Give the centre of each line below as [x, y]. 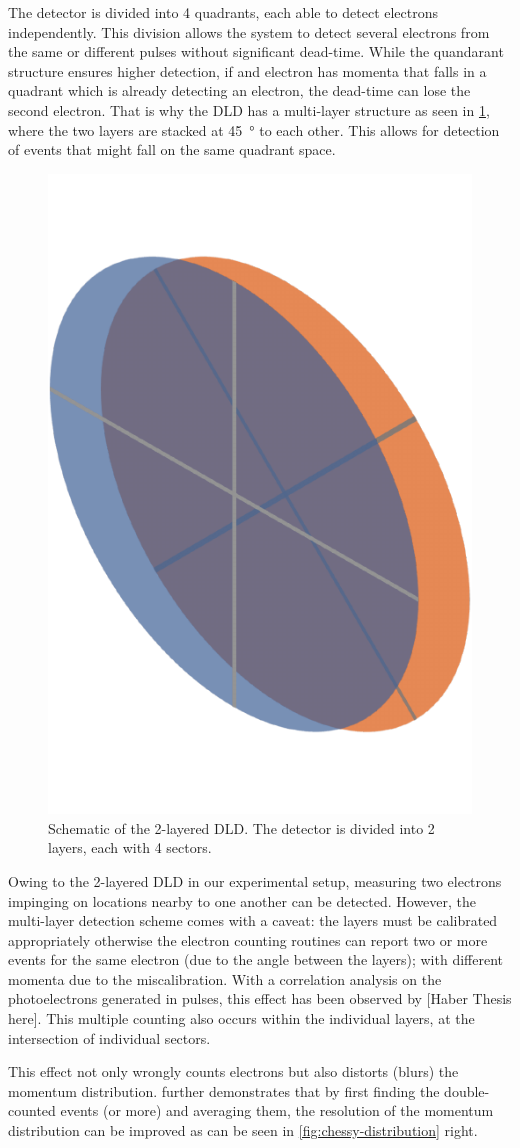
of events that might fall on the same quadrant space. [172, 149]
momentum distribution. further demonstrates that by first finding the [224, 1090]
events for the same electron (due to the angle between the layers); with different [255, 959]
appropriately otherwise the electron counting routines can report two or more [248, 939]
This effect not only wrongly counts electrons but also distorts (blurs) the [233, 1071]
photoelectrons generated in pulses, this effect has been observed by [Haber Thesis [260, 998]
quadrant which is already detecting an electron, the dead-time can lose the [239, 90]
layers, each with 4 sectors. [130, 847]
